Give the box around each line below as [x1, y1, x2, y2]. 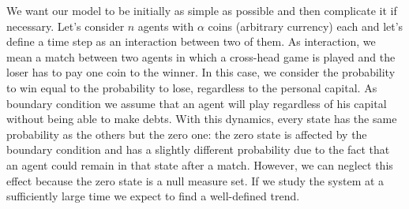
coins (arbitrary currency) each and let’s [208, 17, 403, 34]
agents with [137, 17, 194, 34]
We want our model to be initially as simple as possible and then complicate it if [6, 2, 397, 18]
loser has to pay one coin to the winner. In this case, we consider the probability [6, 64, 396, 80]
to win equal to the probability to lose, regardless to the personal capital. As [6, 79, 377, 95]
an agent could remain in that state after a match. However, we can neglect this [6, 156, 393, 173]
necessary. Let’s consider [6, 17, 125, 34]
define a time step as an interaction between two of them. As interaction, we [6, 33, 376, 50]
